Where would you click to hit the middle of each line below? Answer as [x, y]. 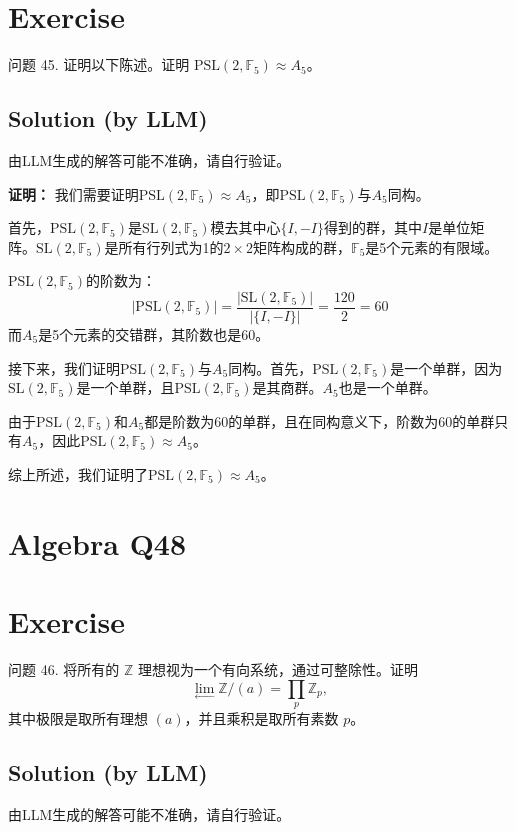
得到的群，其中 [373, 227]
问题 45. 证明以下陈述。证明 [99, 64]
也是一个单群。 [387, 387]
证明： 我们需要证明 [73, 193]
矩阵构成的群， [302, 246]
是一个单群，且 [125, 387]
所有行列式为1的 [171, 246]
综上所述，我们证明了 [78, 473]
